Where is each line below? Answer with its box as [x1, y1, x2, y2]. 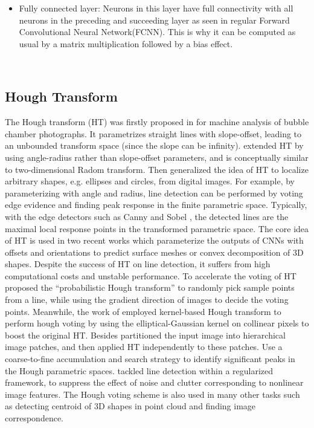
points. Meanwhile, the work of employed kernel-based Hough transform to [5, 305, 281, 317]
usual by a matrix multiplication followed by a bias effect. [19, 37, 233, 50]
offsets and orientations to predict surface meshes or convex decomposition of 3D [5, 245, 304, 258]
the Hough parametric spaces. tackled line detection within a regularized [5, 364, 274, 377]
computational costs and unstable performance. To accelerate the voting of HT [5, 269, 296, 282]
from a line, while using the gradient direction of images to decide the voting [5, 293, 289, 306]
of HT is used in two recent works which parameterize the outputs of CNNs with [5, 234, 304, 247]
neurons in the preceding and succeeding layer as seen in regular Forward [19, 13, 290, 26]
